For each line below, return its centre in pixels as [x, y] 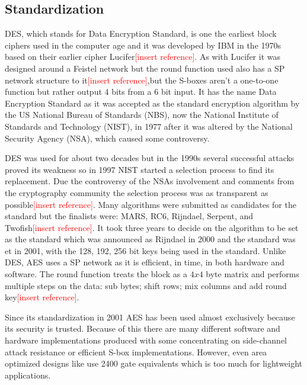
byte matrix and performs [253, 274]
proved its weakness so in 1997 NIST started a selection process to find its [140, 169]
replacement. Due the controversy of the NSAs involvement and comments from [150, 181]
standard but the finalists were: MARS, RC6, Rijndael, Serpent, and [129, 216]
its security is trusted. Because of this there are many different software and [143, 328]
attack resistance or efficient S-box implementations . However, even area [136, 352]
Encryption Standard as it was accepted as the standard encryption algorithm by [152, 103]
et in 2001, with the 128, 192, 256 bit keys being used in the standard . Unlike [145, 250]
